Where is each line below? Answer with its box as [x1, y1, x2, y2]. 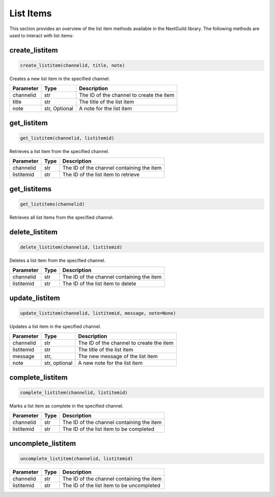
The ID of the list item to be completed [62, 426, 155, 433]
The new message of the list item [78, 353, 158, 360]
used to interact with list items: [9, 32, 74, 38]
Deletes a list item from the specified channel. [9, 257, 106, 263]
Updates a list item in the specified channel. [9, 323, 101, 329]
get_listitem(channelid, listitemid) [20, 135, 115, 141]
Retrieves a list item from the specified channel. [9, 148, 109, 154]
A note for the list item [79, 105, 132, 112]
